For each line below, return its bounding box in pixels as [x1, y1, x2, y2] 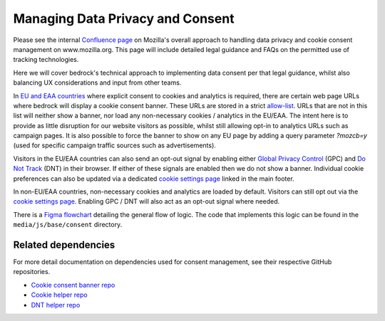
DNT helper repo [31, 300, 81, 309]
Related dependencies [13, 239, 115, 251]
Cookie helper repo [31, 290, 88, 299]
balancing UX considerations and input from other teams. [13, 78, 182, 87]
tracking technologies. [13, 56, 79, 64]
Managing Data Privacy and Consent [13, 11, 235, 26]
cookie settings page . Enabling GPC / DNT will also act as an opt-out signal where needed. [13, 197, 280, 206]
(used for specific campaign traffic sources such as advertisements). [13, 141, 217, 149]
